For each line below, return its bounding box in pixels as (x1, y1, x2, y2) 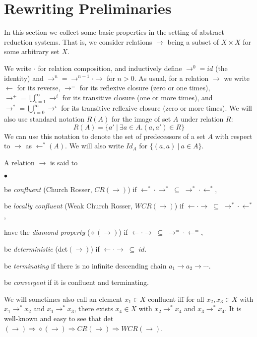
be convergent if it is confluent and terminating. (4, 277, 149, 287)
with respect (215, 131, 253, 141)
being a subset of (167, 36, 219, 47)
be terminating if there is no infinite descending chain (4, 260, 167, 270)
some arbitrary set (4, 46, 60, 57)
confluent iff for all (148, 293, 204, 304)
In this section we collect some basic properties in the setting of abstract (4, 27, 224, 37)
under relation (180, 114, 224, 124)
